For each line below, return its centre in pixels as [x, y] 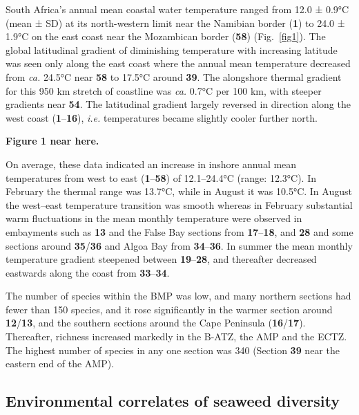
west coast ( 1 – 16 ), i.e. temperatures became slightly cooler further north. [162, 117]
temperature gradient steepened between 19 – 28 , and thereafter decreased [161, 259]
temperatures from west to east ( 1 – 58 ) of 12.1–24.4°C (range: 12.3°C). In [161, 177]
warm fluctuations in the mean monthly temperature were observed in [154, 218]
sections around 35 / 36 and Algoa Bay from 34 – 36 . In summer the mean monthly [179, 245]
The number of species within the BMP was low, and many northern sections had [178, 296]
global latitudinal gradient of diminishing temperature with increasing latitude [172, 49]
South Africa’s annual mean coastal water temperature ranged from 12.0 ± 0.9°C [177, 9]
